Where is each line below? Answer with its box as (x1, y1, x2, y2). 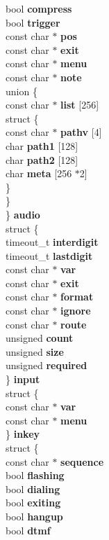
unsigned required (6, 358, 87, 373)
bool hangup (6, 508, 63, 523)
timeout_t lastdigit (6, 248, 93, 263)
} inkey (6, 427, 40, 441)
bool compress (6, 1, 72, 15)
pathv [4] (60, 125, 102, 139)
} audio (6, 207, 40, 221)
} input (6, 372, 40, 387)
